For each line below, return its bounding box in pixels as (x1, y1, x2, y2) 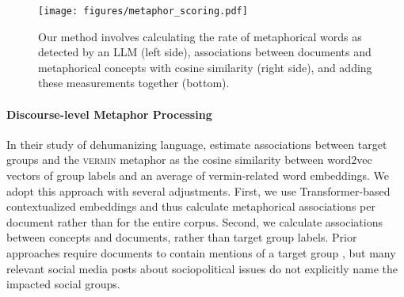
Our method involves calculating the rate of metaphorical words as (38, 28, 362, 44)
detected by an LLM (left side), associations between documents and (38, 44, 372, 60)
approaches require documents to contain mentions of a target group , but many (6, 244, 396, 261)
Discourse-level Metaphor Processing (6, 105, 212, 122)
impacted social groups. (6, 276, 120, 292)
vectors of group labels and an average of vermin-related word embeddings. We (6, 167, 390, 184)
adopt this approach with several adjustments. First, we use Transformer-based (6, 182, 391, 199)
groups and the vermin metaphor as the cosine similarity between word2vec (6, 151, 372, 168)
